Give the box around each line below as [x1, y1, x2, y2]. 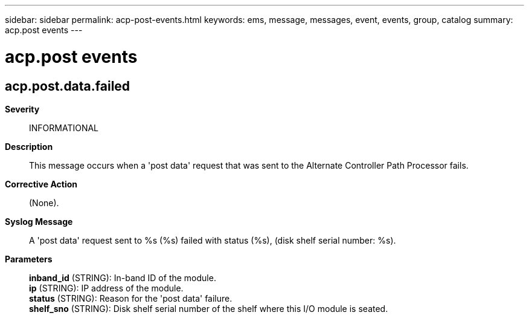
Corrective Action [5, 178, 77, 189]
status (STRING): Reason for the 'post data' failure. [29, 293, 232, 303]
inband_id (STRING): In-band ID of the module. [29, 272, 216, 283]
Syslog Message [5, 216, 73, 227]
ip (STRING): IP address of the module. [29, 282, 184, 293]
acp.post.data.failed [5, 78, 130, 94]
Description [5, 141, 53, 152]
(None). [29, 197, 59, 208]
